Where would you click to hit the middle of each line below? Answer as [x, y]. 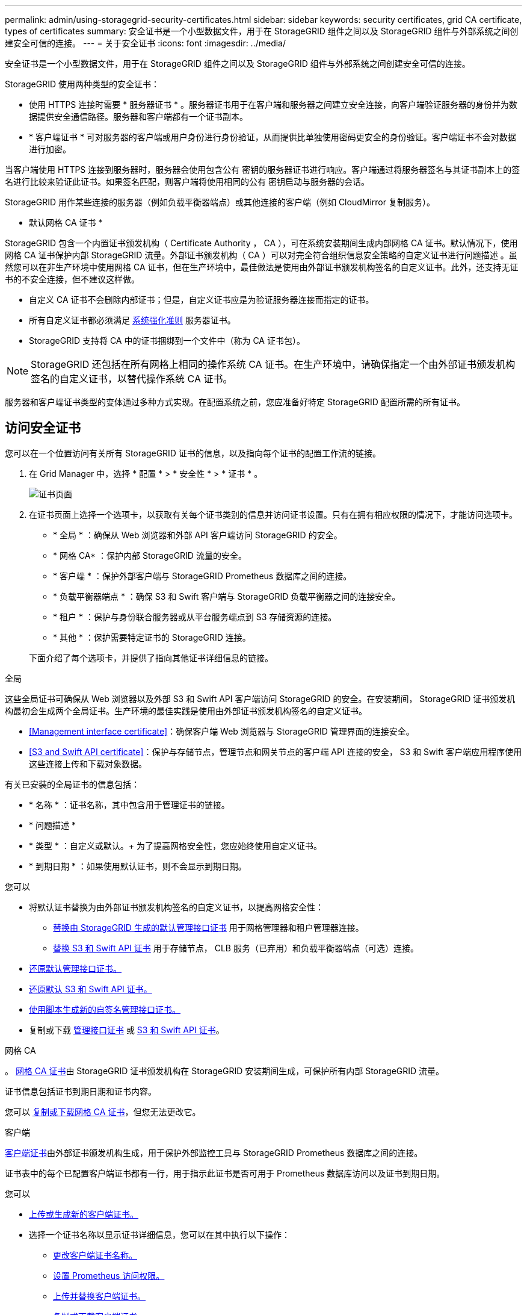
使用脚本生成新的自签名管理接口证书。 [105, 1009]
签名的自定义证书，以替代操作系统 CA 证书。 [132, 379]
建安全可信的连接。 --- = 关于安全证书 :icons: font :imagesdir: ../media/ [146, 43]
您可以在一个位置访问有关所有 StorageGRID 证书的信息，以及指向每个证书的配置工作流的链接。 [193, 453]
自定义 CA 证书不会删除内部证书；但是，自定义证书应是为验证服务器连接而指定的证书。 [202, 300]
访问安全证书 [43, 428]
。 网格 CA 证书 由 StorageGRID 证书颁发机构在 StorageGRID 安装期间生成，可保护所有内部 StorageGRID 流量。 [225, 1071]
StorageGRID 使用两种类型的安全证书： [82, 84]
